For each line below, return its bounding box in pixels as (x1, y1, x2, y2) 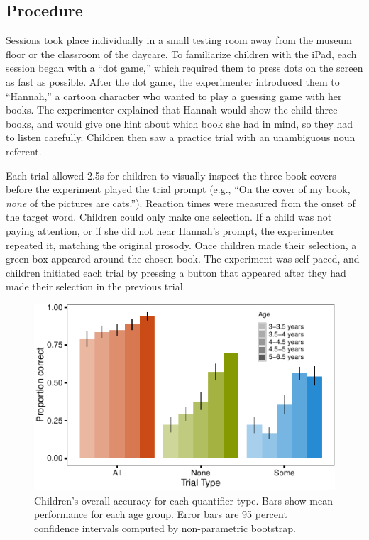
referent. (6, 143, 42, 158)
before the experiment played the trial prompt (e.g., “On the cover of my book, (6, 182, 351, 197)
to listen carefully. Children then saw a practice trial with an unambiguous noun (6, 130, 356, 145)
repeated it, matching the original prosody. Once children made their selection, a (6, 237, 357, 252)
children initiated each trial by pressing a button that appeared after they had (6, 265, 346, 280)
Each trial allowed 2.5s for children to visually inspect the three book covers (6, 167, 336, 182)
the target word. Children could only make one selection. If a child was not (6, 209, 332, 224)
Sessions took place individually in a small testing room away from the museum (6, 33, 352, 48)
